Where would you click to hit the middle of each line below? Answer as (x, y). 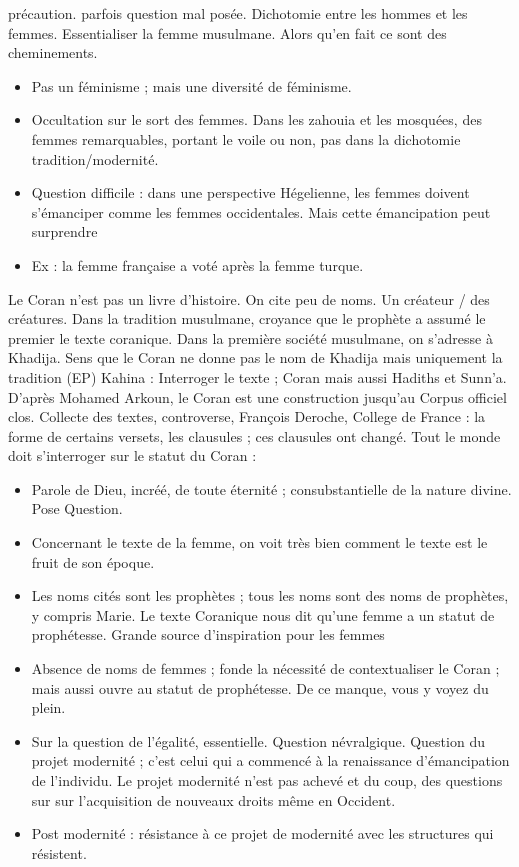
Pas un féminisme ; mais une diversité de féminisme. (191, 85)
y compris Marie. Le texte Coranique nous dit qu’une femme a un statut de (263, 614)
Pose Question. (77, 508)
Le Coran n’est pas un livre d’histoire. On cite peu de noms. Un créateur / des (249, 298)
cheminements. (53, 52)
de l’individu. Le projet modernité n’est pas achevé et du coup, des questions (267, 780)
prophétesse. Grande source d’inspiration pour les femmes (208, 634)
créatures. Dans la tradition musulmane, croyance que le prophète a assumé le (247, 318)
